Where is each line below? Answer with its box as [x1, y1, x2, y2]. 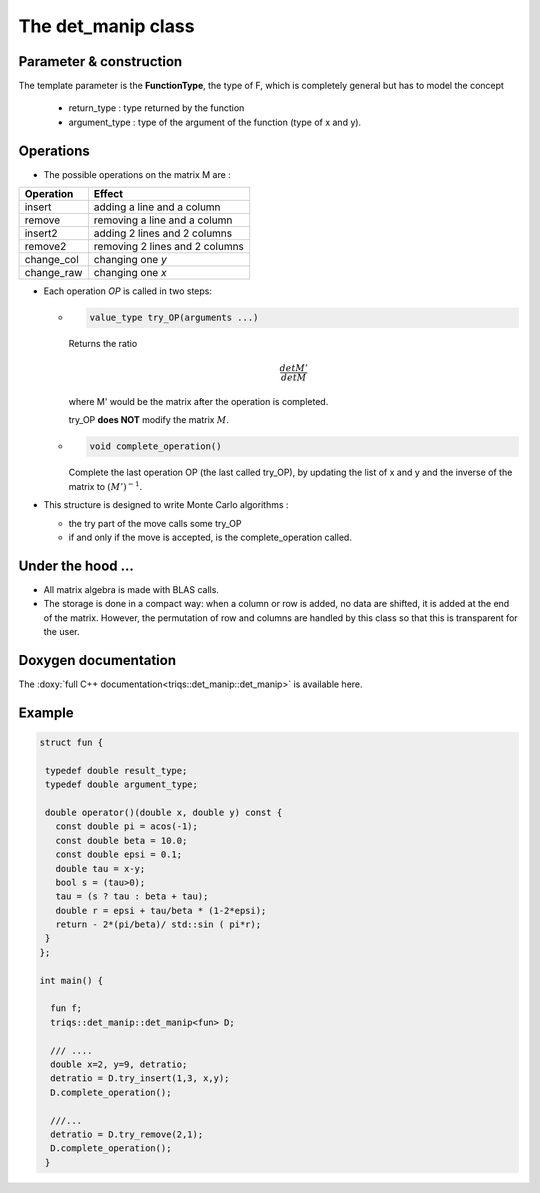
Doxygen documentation [18, 651, 177, 669]
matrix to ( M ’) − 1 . [68, 480, 143, 492]
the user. [43, 626, 80, 638]
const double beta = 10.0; [55, 835, 188, 846]
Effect [93, 187, 124, 201]
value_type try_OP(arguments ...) [89, 312, 259, 324]
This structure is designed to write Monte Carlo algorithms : [43, 499, 289, 511]
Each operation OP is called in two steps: [43, 285, 212, 297]
